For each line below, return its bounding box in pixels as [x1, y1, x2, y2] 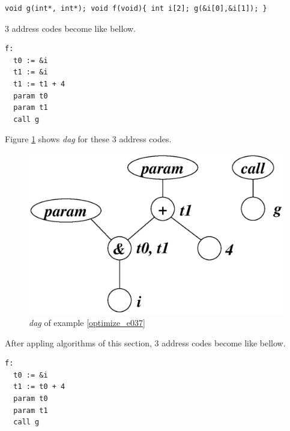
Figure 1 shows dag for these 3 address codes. [5, 133, 172, 145]
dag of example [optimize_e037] [29, 316, 145, 329]
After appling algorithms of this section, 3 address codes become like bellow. [5, 336, 286, 349]
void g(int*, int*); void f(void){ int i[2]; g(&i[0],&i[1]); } [5, 4, 267, 13]
